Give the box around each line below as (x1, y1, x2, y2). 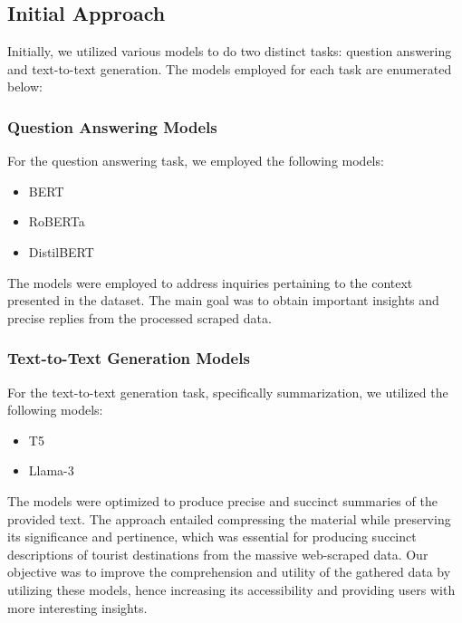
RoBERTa (28, 212, 85, 231)
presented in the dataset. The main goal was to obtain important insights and (7, 291, 439, 310)
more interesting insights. (7, 598, 148, 617)
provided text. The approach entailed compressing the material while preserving (7, 509, 451, 528)
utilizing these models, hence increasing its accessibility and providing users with (7, 580, 456, 599)
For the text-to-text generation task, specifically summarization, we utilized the (7, 382, 448, 401)
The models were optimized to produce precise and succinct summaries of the (7, 491, 438, 510)
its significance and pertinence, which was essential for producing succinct (7, 527, 417, 546)
